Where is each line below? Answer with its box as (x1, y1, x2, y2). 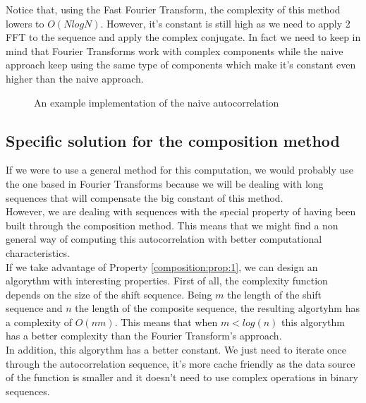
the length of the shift (227, 287, 322, 301)
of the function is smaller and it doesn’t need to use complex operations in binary (6, 370, 358, 385)
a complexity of (6, 314, 73, 329)
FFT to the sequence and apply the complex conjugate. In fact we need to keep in (6, 30, 361, 44)
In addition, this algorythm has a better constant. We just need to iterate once (6, 342, 347, 357)
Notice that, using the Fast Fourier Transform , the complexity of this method (6, 2, 341, 16)
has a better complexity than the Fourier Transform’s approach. (6, 328, 282, 343)
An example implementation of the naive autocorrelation (34, 95, 279, 109)
